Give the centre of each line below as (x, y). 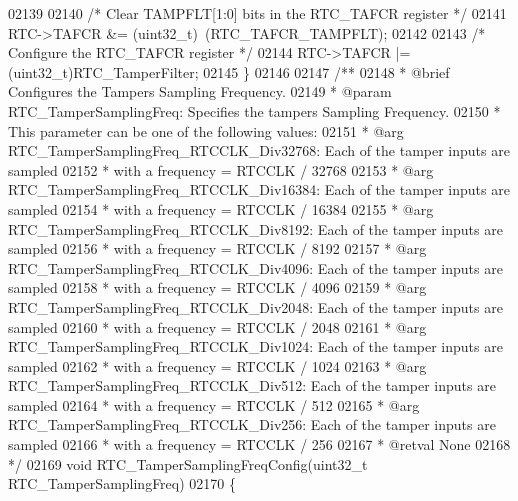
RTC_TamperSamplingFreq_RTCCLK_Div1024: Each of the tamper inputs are (255, 346)
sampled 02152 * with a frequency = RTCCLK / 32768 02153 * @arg (221, 169)
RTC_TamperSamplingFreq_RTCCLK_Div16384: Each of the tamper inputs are (259, 189)
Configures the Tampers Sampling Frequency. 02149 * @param (200, 91)
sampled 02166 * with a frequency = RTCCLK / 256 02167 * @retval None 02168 (259, 444)
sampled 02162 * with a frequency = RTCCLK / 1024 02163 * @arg (217, 365)
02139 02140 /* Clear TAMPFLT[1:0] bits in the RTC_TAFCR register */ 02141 (257, 13)
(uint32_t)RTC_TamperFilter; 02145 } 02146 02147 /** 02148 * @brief (229, 71)
